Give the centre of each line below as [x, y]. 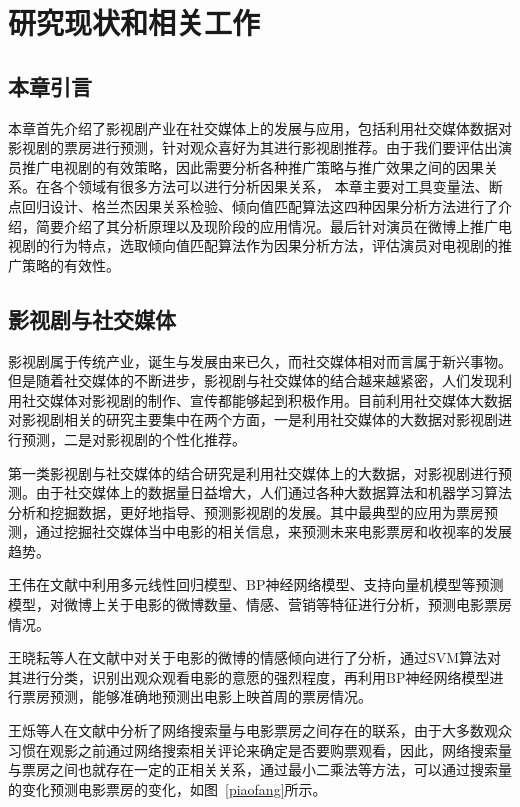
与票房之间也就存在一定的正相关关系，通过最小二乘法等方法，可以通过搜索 [253, 769]
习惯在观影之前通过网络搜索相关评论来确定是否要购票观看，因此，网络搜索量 [260, 749]
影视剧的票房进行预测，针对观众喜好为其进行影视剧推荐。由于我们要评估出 [253, 147]
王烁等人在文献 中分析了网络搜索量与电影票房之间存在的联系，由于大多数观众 [260, 730]
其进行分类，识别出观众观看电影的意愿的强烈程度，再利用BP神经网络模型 [249, 676]
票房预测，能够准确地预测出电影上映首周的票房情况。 [196, 696]
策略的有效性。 [70, 264]
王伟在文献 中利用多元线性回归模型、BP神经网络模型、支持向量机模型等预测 [256, 584]
